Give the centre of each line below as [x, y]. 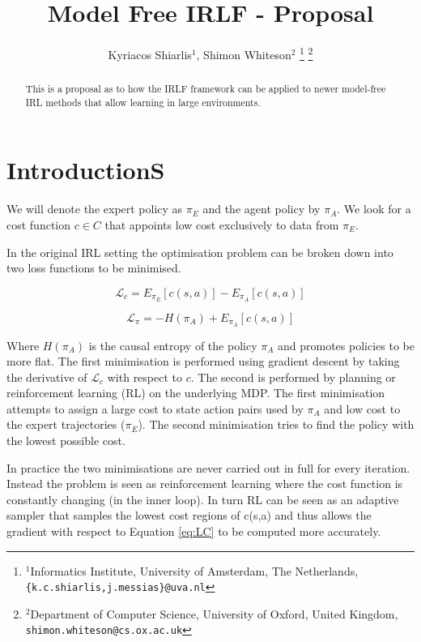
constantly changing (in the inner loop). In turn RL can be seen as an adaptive [203, 499]
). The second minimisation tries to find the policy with [276, 424]
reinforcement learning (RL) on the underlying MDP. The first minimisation [196, 393]
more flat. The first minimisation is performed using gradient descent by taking [203, 361]
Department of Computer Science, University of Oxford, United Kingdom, [214, 613]
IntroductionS [86, 170]
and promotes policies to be [346, 345]
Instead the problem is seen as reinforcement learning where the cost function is [205, 484]
